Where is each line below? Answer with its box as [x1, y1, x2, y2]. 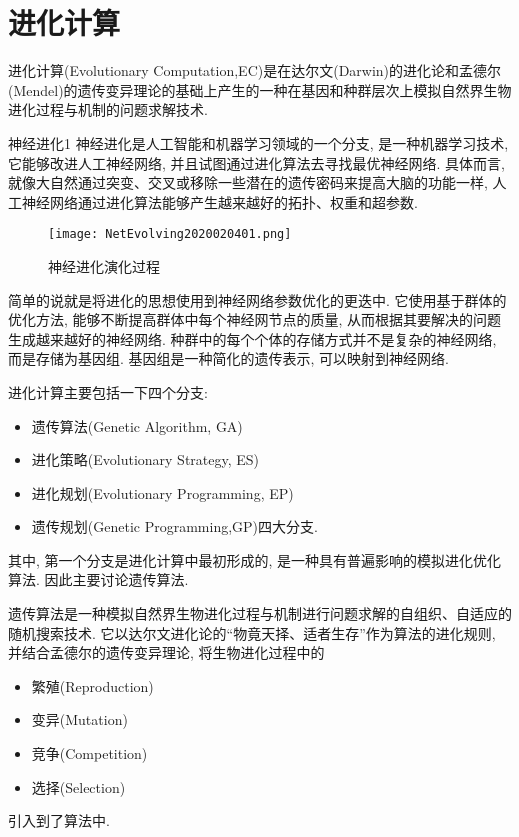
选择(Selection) [31, 776, 126, 797]
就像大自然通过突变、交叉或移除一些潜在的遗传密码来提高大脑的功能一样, [8, 172, 488, 193]
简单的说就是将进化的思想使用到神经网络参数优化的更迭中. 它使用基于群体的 [8, 289, 507, 310]
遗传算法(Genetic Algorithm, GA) [31, 415, 243, 436]
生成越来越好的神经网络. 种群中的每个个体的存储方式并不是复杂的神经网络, [8, 328, 497, 349]
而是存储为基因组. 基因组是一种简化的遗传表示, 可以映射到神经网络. [8, 348, 449, 369]
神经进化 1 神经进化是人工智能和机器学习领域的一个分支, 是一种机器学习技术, [8, 132, 509, 153]
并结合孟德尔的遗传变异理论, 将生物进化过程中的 [8, 642, 325, 663]
